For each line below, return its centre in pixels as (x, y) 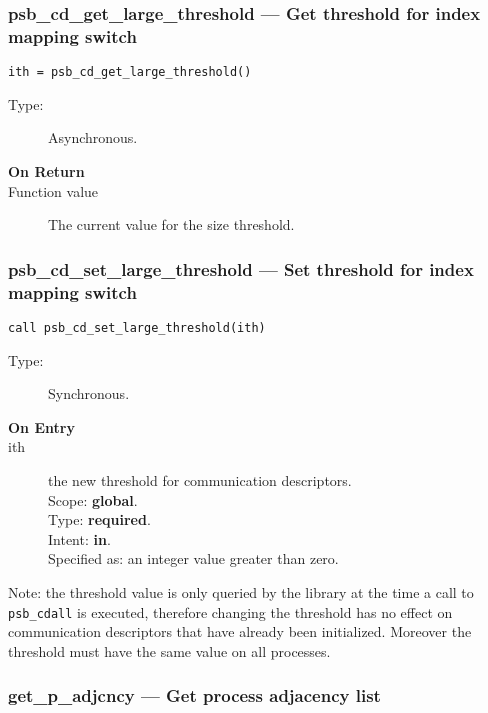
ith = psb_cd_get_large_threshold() (130, 72)
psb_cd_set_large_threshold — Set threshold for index (241, 268)
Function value (53, 190)
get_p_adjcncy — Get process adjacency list (194, 695)
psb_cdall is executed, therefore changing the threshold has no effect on (230, 611)
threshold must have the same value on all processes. (169, 650)
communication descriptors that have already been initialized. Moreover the (240, 631)
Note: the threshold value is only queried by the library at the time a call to (241, 591)
